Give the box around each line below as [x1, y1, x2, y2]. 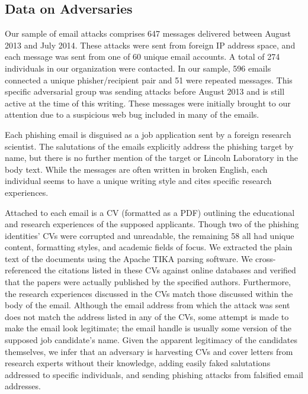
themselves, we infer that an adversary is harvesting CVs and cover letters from [5, 345, 293, 357]
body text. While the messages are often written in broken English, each [5, 163, 268, 175]
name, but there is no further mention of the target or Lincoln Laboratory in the [5, 151, 299, 164]
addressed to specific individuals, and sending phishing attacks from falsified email [5, 368, 303, 380]
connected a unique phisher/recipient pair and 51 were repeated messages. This [5, 73, 293, 86]
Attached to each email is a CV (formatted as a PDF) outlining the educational [5, 206, 295, 218]
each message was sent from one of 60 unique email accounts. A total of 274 [5, 50, 280, 63]
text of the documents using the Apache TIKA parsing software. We [5, 252, 253, 264]
